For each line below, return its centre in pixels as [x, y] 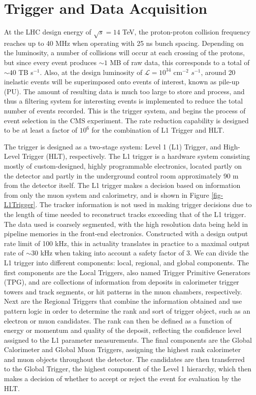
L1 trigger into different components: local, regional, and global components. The [127, 262]
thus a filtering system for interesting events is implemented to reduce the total [124, 101]
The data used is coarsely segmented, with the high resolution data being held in [126, 224]
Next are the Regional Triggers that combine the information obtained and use [123, 301]
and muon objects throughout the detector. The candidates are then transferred [124, 359]
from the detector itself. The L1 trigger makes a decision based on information [122, 185]
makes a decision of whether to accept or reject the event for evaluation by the [123, 378]
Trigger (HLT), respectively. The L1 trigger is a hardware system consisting [136, 156]
